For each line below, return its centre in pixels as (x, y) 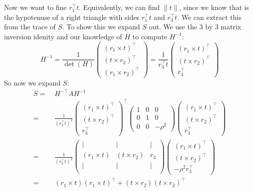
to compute (150, 36)
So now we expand (32, 83)
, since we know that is (214, 7)
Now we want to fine (35, 7)
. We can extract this (209, 17)
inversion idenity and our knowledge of (63, 36)
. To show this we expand (101, 27)
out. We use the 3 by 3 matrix (195, 27)
